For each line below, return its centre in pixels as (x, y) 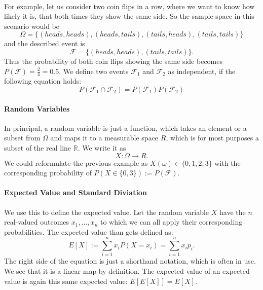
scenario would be (32, 26)
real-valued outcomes (37, 222)
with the (228, 162)
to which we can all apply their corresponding (171, 222)
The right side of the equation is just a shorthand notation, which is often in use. (130, 261)
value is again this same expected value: (66, 281)
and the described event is (45, 43)
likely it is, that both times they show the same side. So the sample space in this (129, 16)
